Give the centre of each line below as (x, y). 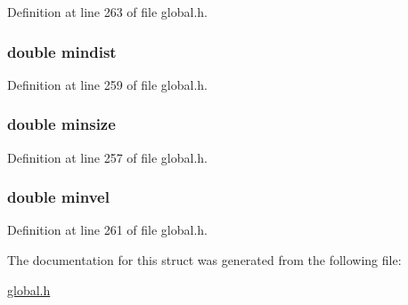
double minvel (58, 197)
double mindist (62, 51)
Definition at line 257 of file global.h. (108, 157)
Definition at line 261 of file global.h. (108, 230)
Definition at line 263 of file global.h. (108, 12)
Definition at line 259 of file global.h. (108, 84)
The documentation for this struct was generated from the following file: (204, 260)
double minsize (61, 124)
